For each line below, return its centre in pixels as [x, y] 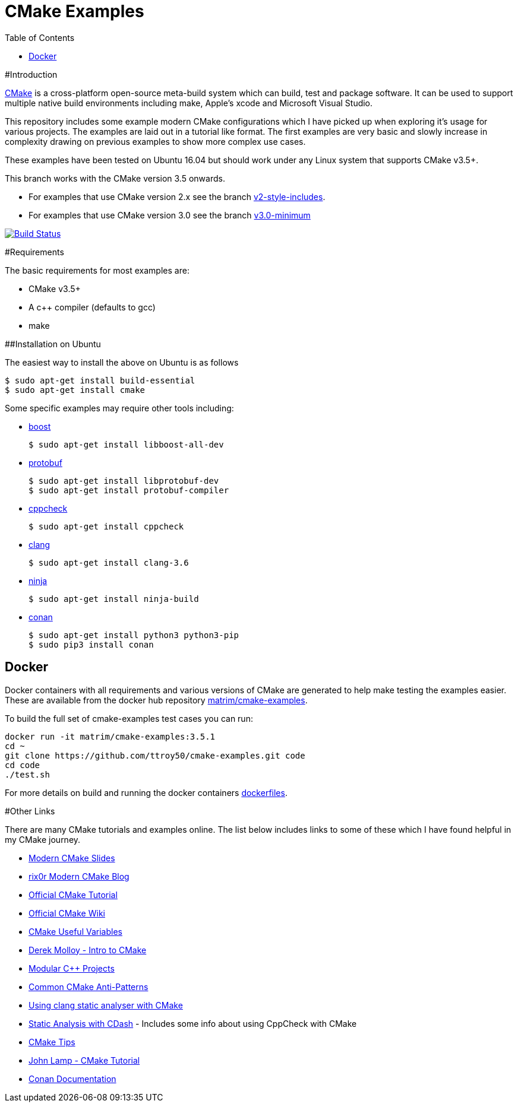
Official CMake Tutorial [73, 895]
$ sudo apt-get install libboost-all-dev [126, 444]
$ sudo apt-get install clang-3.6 [109, 562]
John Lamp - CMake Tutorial [84, 1060]
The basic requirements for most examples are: [97, 270]
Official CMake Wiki [67, 913]
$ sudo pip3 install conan [91, 644]
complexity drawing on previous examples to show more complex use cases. [155, 141]
